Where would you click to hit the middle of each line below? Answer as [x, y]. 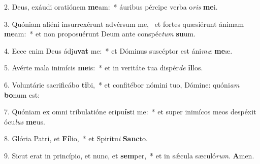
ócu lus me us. [25, 121]
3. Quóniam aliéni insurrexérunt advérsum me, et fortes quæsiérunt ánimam [124, 24]
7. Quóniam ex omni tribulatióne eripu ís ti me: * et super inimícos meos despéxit [130, 112]
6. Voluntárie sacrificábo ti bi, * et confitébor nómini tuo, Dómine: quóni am [122, 84]
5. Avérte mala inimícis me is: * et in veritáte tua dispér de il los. [104, 68]
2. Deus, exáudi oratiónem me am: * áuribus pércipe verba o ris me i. [111, 7]
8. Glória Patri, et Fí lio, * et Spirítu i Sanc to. [76, 138]
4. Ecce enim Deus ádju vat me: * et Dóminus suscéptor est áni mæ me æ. [118, 50]
